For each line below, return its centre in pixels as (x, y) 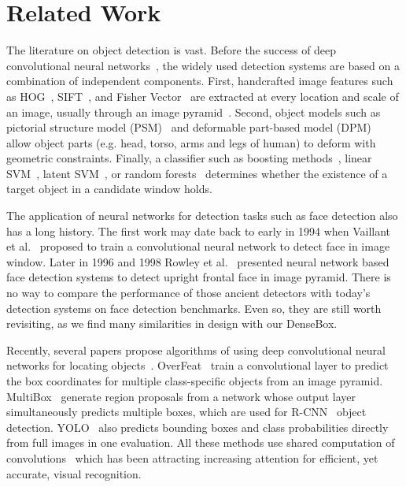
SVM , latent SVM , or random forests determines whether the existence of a (197, 173)
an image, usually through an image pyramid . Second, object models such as (194, 112)
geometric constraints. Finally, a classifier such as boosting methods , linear (189, 158)
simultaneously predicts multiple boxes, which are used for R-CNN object (186, 412)
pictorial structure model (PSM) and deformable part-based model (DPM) (189, 127)
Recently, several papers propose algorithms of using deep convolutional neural (196, 349)
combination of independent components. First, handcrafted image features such (200, 81)
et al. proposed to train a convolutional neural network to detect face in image (198, 246)
